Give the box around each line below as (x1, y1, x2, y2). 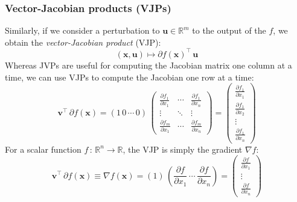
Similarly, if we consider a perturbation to (5, 24, 160, 37)
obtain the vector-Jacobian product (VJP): (5, 35, 161, 48)
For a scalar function (5, 142, 81, 155)
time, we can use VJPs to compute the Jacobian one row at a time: (5, 70, 254, 83)
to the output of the (192, 24, 266, 37)
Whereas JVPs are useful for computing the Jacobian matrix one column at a (5, 58, 292, 71)
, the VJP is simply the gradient (123, 142, 243, 155)
